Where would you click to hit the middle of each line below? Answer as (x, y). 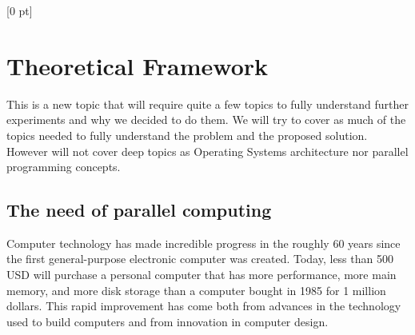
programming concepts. (64, 167)
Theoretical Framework (138, 65)
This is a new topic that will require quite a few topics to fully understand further (207, 104)
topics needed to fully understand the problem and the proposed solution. (187, 135)
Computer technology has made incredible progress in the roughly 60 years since (204, 243)
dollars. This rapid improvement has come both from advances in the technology (204, 306)
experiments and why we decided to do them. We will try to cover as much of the (206, 120)
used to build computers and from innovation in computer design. (168, 321)
